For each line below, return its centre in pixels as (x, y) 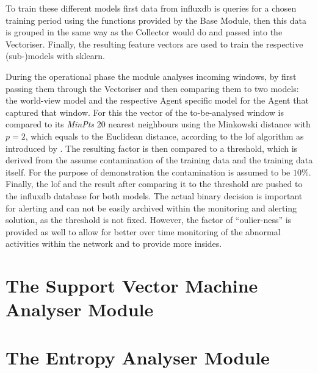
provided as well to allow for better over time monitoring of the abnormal (143, 231)
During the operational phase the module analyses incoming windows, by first (151, 76)
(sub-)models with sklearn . (55, 56)
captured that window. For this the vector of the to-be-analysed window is (145, 112)
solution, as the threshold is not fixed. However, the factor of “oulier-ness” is (149, 220)
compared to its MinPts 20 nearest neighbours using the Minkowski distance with (158, 124)
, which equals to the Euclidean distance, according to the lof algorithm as (164, 136)
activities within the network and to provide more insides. (114, 243)
